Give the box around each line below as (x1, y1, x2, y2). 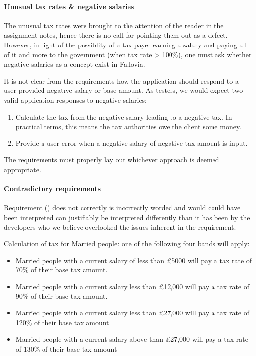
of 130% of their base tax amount (15, 343, 117, 354)
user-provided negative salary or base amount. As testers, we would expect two (4, 85, 243, 95)
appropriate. (4, 164, 41, 174)
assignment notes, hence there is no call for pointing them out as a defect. (4, 30, 228, 40)
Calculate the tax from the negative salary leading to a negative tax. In (15, 111, 232, 122)
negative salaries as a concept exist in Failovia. (4, 59, 145, 69)
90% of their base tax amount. (15, 291, 108, 301)
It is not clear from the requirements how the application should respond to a (4, 75, 239, 86)
